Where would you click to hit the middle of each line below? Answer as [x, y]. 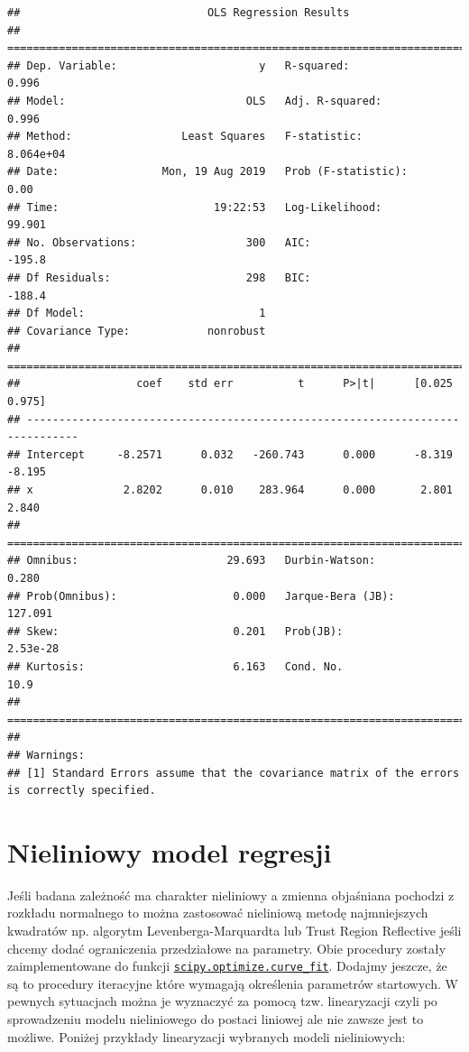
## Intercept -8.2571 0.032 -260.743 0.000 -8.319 [230, 454]
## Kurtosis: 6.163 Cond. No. [175, 666]
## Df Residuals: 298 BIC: [159, 277]
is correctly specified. [82, 791]
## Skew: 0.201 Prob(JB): [175, 631]
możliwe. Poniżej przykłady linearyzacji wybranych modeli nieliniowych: [207, 1036]
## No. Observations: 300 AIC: [159, 242]
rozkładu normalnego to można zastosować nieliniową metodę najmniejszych [218, 913]
